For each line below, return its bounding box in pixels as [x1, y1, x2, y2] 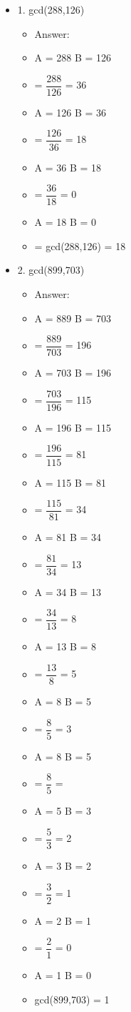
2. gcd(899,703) [17, 262, 85, 277]
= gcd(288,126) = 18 [34, 238, 126, 253]
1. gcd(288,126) [17, 2, 85, 16]
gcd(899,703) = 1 [34, 992, 110, 1006]
